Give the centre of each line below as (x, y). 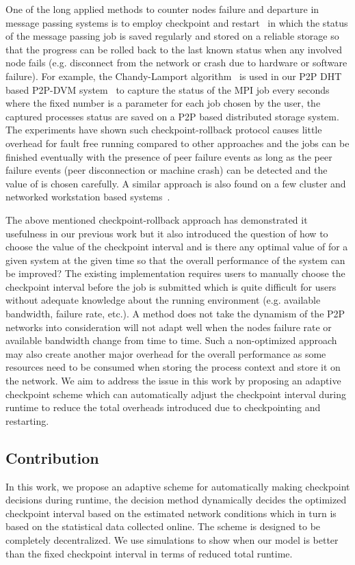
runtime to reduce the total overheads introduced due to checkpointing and (163, 407)
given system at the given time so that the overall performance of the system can (175, 260)
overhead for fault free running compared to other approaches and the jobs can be (177, 143)
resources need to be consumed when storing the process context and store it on (173, 367)
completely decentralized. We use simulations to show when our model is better (172, 539)
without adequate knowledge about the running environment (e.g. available (163, 300)
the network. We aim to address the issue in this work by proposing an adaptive (173, 381)
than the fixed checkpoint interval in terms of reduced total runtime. (149, 553)
